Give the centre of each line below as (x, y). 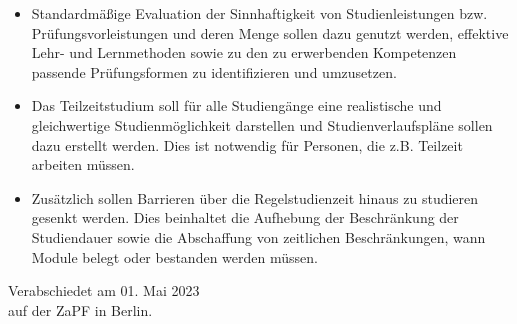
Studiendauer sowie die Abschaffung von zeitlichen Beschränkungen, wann (258, 236)
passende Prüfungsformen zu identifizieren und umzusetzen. (214, 71)
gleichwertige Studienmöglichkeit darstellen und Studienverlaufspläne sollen (262, 124)
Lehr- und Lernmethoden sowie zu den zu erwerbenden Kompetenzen (244, 52)
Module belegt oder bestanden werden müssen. (174, 256)
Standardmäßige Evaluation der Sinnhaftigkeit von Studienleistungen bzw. (259, 13)
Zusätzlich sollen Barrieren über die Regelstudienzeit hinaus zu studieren (255, 197)
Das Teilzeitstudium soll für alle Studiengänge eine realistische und (236, 105)
